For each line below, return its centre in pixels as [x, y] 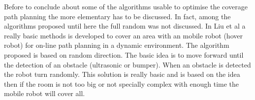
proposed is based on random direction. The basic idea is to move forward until [124, 54]
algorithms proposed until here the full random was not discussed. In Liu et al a [125, 26]
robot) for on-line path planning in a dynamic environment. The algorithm [117, 45]
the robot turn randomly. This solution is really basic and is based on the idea [122, 74]
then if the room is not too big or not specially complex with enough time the [122, 83]
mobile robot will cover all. [45, 93]
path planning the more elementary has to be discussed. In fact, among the [117, 16]
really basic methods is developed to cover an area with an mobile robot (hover [123, 35]
